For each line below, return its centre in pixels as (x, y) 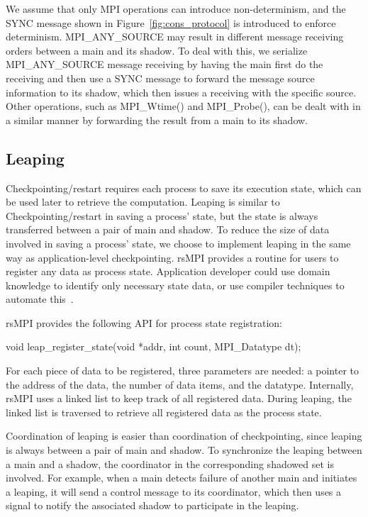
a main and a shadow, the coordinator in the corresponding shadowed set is (170, 463)
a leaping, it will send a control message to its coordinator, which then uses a (174, 491)
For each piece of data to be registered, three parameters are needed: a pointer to (183, 371)
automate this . (40, 299)
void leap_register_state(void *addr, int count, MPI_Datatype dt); (154, 346)
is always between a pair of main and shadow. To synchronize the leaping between (184, 450)
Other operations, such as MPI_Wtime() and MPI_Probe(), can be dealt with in (183, 106)
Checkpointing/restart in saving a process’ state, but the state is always (162, 215)
